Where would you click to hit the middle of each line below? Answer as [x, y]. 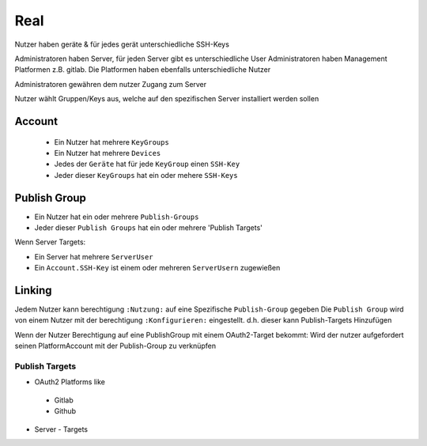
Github [65, 411]
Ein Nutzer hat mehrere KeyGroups [111, 142]
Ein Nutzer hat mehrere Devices [108, 153]
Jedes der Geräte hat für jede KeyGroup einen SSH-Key [147, 164]
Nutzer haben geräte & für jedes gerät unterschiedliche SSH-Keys [122, 44]
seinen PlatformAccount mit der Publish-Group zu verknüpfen [115, 346]
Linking [33, 290]
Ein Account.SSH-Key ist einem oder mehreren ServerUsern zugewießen [157, 268]
